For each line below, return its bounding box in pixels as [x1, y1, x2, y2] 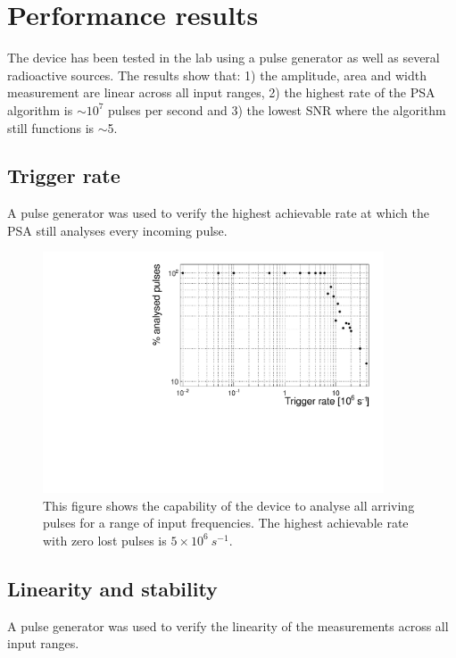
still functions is [7, 118, 95, 137]
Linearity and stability [7, 574, 218, 602]
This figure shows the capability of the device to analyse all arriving [43, 496, 415, 514]
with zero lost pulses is [43, 530, 167, 549]
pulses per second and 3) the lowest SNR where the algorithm [108, 100, 446, 119]
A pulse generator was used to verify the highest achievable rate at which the [7, 204, 429, 222]
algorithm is [7, 100, 73, 119]
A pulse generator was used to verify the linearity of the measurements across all [7, 616, 449, 635]
